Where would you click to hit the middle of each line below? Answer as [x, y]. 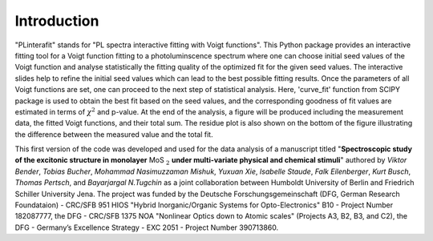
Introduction [57, 21]
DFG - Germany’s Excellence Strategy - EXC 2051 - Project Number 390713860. [147, 227]
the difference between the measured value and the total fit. [114, 134]
